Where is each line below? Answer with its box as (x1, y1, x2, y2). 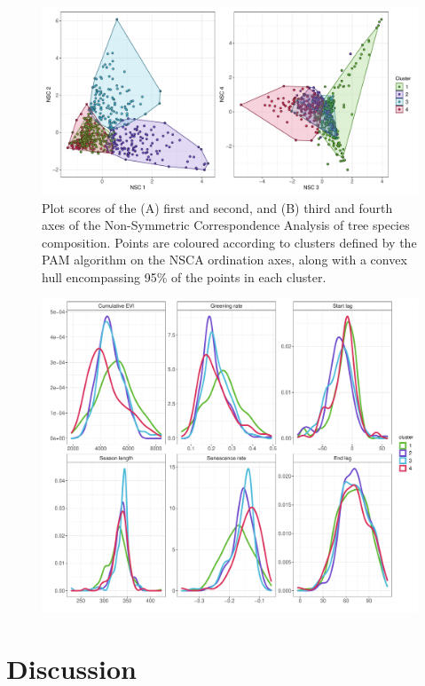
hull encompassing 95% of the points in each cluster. (42, 267, 327, 286)
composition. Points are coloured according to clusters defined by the (42, 233, 417, 251)
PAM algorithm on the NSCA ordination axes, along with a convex (42, 250, 407, 269)
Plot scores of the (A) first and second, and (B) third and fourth (42, 198, 393, 217)
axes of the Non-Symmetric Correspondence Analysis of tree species (42, 216, 410, 234)
